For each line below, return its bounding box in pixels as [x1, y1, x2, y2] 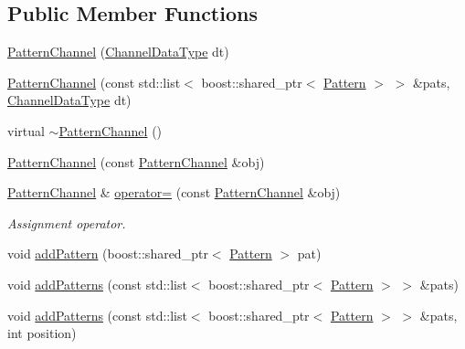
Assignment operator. [7, 213, 126, 232]
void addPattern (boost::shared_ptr [7, 244, 208, 263]
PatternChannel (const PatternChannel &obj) [7, 152, 265, 171]
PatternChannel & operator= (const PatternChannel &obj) [7, 183, 341, 202]
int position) [7, 323, 77, 343]
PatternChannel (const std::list [7, 72, 181, 91]
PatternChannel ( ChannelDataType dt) [7, 42, 229, 61]
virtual [7, 121, 45, 140]
